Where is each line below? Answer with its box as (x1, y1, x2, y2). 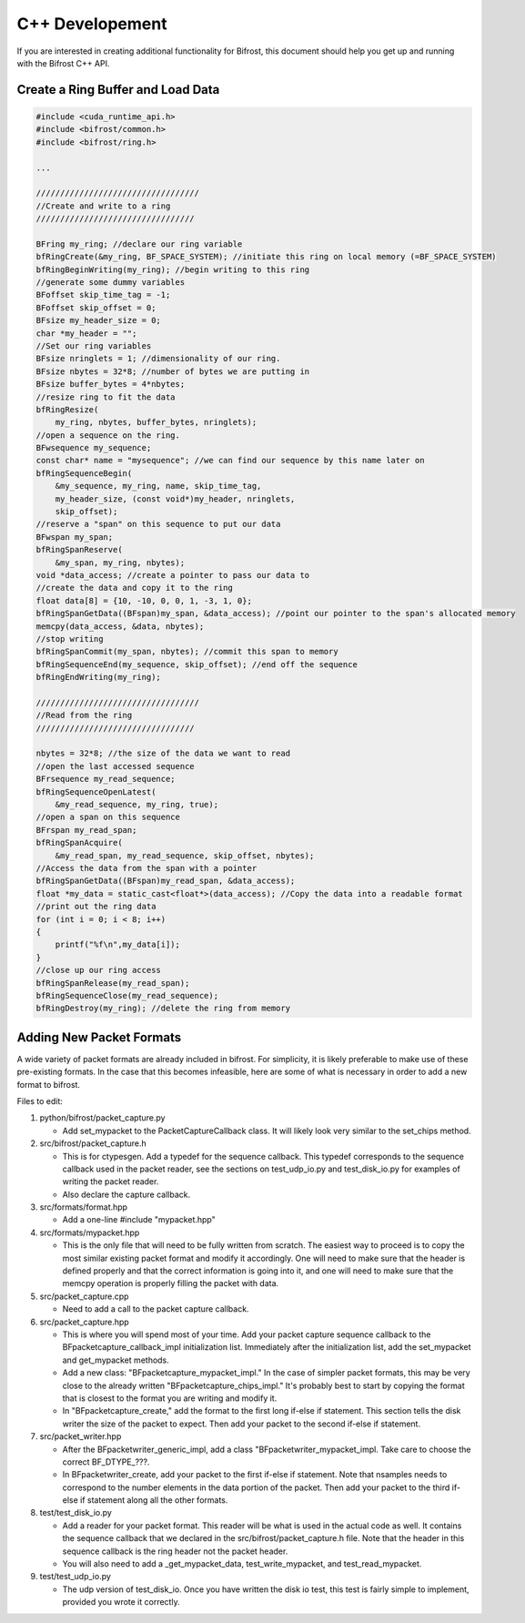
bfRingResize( (35, 404, 99, 414)
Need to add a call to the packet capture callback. (62, 1303, 249, 1314)
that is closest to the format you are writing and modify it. (62, 1393, 278, 1404)
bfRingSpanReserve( (35, 544, 123, 555)
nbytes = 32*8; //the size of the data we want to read (35, 748, 291, 759)
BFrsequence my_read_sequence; (35, 774, 177, 785)
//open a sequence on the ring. (35, 430, 181, 441)
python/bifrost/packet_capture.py (39, 1112, 166, 1123)
